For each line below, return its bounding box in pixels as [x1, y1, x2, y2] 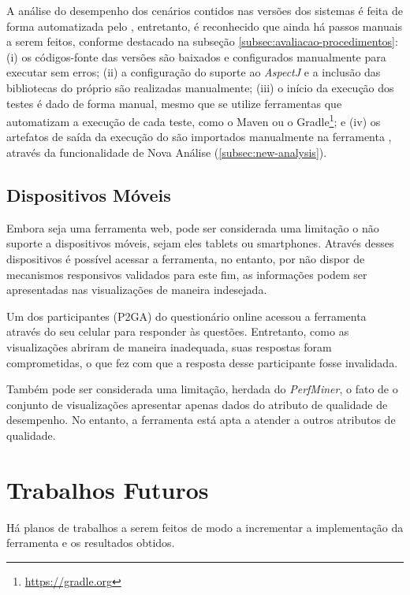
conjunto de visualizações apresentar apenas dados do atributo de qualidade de [6, 396, 388, 412]
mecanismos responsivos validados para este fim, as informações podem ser [6, 266, 367, 282]
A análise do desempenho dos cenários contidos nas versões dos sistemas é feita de [6, 2, 403, 18]
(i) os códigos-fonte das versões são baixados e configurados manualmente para [6, 48, 386, 65]
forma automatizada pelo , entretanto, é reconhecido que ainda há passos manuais [6, 17, 403, 34]
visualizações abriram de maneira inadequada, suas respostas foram [6, 338, 332, 355]
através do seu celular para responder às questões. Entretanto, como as [6, 323, 349, 340]
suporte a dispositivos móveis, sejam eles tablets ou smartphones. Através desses [6, 235, 394, 251]
